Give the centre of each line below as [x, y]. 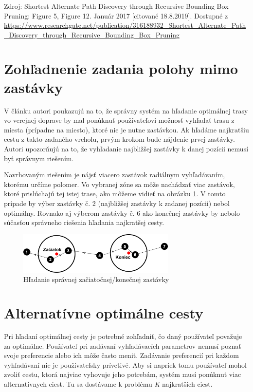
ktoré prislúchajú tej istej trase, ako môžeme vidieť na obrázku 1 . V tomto [115, 194]
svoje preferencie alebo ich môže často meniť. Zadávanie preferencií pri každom [121, 355]
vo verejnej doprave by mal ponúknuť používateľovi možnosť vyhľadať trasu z [119, 120]
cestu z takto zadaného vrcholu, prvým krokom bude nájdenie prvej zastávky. [119, 139]
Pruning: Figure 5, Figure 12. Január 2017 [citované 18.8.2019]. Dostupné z [116, 15]
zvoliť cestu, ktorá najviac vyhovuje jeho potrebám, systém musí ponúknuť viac [123, 374]
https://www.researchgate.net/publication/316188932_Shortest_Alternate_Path [125, 25]
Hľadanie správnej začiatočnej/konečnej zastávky [96, 279]
